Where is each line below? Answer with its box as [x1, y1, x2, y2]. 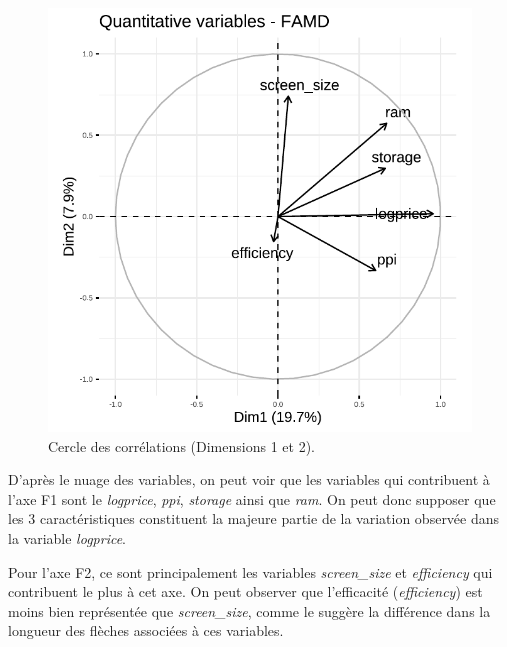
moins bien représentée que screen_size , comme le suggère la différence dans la [8, 600, 491, 621]
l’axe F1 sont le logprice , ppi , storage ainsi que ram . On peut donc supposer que [8, 488, 496, 509]
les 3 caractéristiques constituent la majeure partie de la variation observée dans [8, 508, 500, 529]
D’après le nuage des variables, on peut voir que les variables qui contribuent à [8, 469, 490, 490]
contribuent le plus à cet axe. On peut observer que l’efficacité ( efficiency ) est [8, 581, 483, 602]
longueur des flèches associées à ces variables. [8, 620, 284, 641]
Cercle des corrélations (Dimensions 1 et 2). [48, 435, 315, 456]
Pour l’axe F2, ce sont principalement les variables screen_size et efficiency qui [8, 561, 493, 582]
